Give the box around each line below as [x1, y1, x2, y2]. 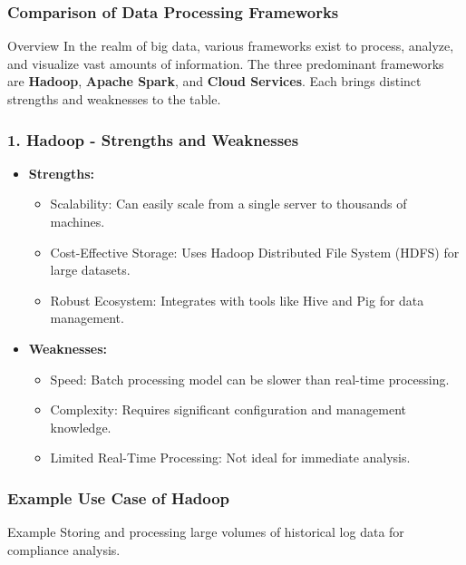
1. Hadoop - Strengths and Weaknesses [7, 128, 299, 151]
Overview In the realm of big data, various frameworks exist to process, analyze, [7, 36, 454, 55]
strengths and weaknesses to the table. [7, 90, 221, 108]
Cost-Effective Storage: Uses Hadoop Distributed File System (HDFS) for [50, 242, 460, 261]
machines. [50, 212, 105, 230]
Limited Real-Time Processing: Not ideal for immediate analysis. [50, 448, 411, 467]
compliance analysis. [7, 540, 121, 559]
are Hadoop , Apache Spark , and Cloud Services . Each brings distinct [7, 72, 422, 91]
